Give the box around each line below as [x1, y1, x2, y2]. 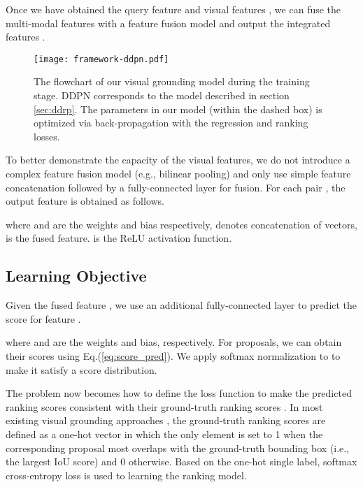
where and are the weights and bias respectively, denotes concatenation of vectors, [6, 217, 357, 231]
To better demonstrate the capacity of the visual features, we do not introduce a [6, 152, 350, 167]
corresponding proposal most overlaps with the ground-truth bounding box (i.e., [6, 440, 350, 455]
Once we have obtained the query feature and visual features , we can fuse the [6, 2, 341, 16]
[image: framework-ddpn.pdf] [34, 54, 169, 64]
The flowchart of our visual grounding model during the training [34, 74, 310, 89]
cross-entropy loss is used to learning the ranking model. [6, 467, 247, 482]
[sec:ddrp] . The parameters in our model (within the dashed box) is [34, 101, 322, 116]
